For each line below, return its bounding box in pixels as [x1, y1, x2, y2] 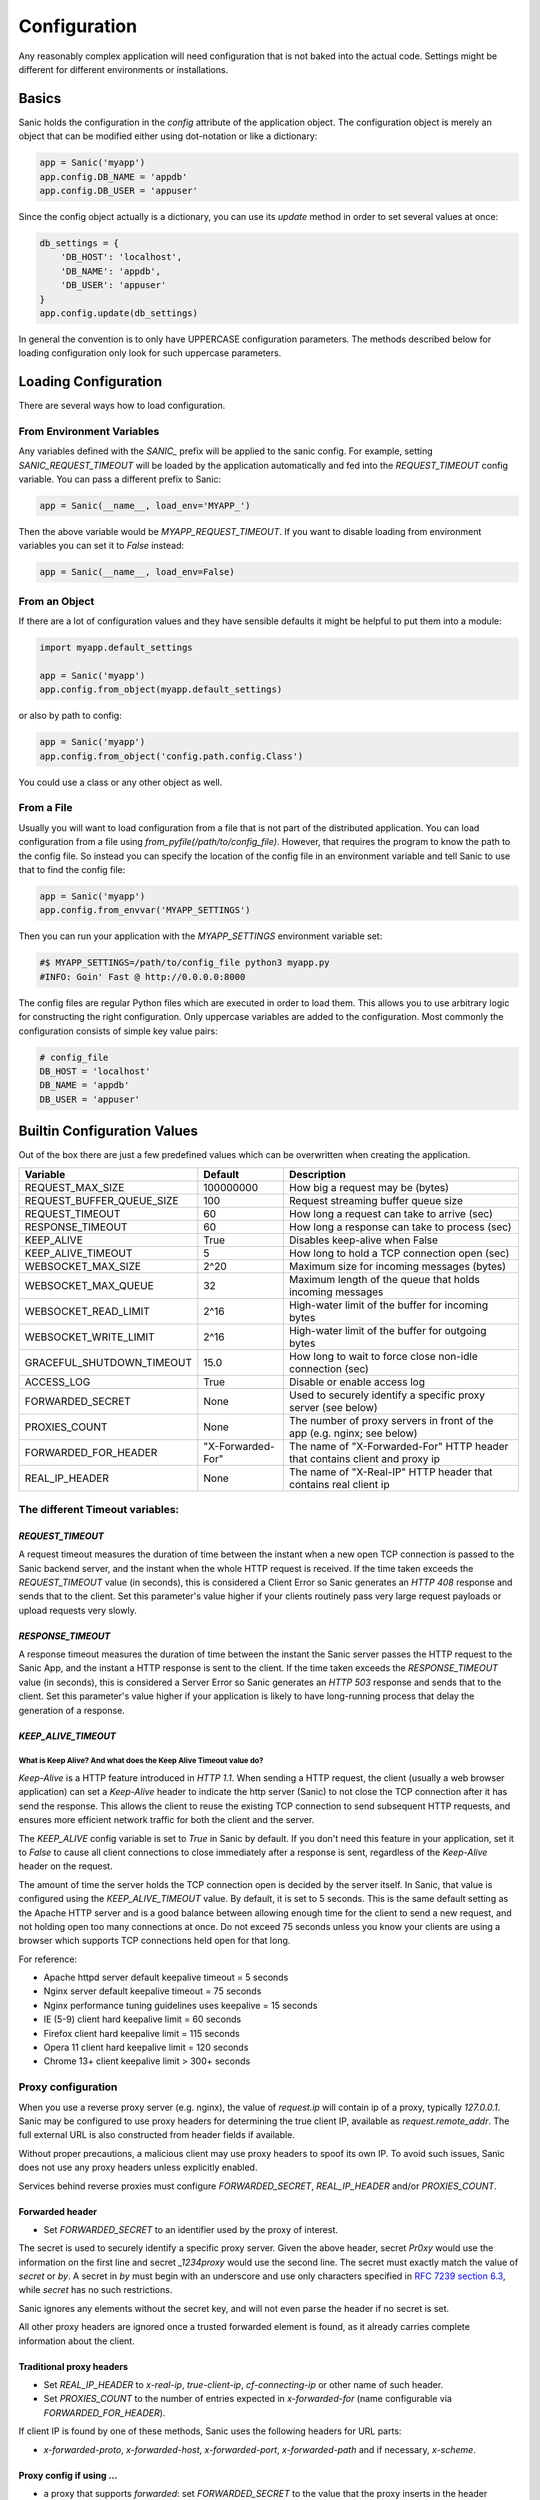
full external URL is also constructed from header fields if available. [18, 2129, 295, 2141]
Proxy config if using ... [18, 2469, 118, 2481]
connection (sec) [288, 1361, 369, 1375]
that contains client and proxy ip [288, 1451, 440, 1465]
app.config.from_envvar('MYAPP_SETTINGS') [39, 905, 251, 916]
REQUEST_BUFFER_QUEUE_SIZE [24, 1193, 179, 1207]
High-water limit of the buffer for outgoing [288, 1323, 487, 1337]
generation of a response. [18, 1704, 125, 1716]
